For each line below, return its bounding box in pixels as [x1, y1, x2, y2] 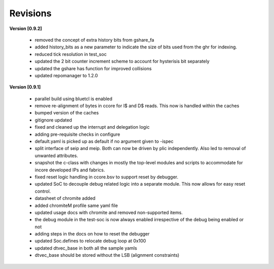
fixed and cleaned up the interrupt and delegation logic [35, 124, 150, 130]
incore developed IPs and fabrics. [35, 167, 105, 173]
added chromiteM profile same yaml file [35, 202, 118, 208]
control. [35, 188, 51, 194]
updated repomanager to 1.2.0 [35, 72, 98, 78]
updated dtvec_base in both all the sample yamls [35, 245, 137, 251]
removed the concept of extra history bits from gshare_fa [35, 37, 154, 43]
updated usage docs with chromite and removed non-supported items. [35, 209, 183, 216]
